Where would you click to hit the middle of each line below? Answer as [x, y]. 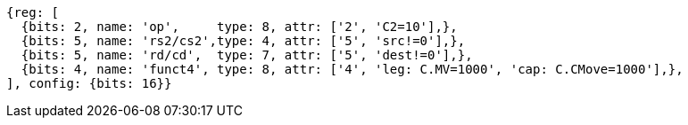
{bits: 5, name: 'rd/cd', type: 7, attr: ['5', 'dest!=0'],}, [247, 55]
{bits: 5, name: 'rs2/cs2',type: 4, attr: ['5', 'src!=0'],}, [243, 41]
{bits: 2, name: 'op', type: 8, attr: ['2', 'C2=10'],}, [239, 27]
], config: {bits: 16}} [89, 83]
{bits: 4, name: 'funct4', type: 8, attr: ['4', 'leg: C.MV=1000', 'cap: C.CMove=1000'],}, [352, 69]
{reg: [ [33, 12]
